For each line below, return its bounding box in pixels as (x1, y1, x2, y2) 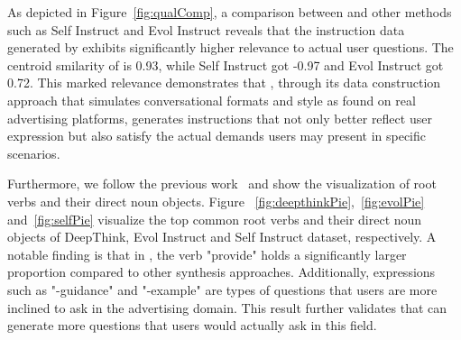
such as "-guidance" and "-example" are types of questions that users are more (7, 280, 438, 299)
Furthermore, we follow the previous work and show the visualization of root (7, 174, 437, 193)
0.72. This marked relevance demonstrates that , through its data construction (7, 73, 441, 92)
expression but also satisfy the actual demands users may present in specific (7, 126, 427, 145)
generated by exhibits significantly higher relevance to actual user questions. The (7, 38, 454, 57)
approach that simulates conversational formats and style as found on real (7, 90, 416, 109)
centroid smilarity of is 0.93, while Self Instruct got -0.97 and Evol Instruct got (7, 55, 444, 74)
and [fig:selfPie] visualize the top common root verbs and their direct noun (7, 209, 422, 228)
